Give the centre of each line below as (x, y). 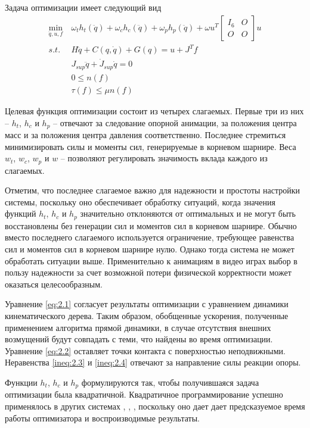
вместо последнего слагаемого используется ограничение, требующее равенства (150, 237)
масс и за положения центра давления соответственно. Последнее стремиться (145, 134)
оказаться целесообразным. (54, 284)
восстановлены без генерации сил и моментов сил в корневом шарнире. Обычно (151, 225)
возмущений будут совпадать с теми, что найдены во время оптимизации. (139, 339)
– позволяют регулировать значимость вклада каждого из (164, 158)
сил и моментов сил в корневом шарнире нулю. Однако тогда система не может (150, 249)
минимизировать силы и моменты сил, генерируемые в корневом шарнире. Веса (151, 146)
